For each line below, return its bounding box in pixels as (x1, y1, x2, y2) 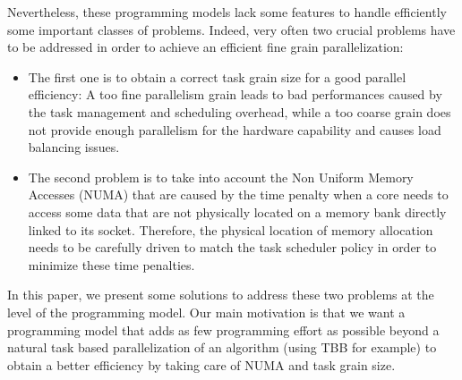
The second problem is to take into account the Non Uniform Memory (28, 167, 414, 186)
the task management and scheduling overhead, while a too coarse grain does (28, 102, 451, 121)
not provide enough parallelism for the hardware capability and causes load (28, 120, 441, 139)
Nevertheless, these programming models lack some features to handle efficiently (7, 3, 447, 21)
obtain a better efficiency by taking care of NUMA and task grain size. (7, 355, 396, 374)
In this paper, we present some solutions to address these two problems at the (7, 285, 434, 304)
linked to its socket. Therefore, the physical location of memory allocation (28, 220, 433, 239)
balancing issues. (28, 138, 120, 156)
